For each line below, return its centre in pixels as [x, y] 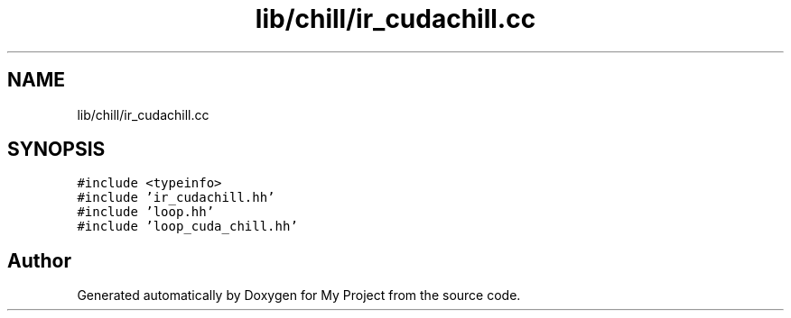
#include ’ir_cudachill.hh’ [176, 198]
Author [39, 260]
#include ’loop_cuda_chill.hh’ [187, 227]
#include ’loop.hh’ [146, 212]
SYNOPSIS [56, 150]
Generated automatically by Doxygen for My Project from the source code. [299, 295]
